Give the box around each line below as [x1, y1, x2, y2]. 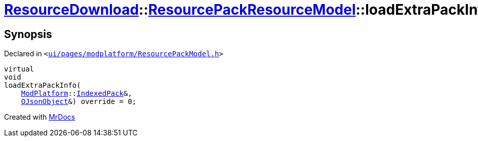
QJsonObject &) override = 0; [21, 97, 137, 106]
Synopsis [4, 27, 52, 41]
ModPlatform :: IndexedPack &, [21, 89, 132, 98]
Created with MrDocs [4, 113, 75, 122]
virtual [4, 65, 34, 74]
